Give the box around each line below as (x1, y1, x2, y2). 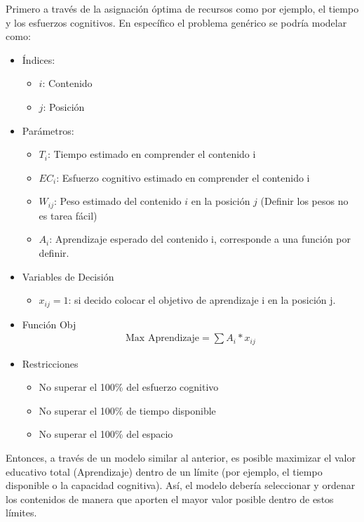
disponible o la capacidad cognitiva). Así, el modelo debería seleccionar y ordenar (6, 478, 356, 493)
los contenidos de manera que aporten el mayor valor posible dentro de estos (6, 491, 334, 506)
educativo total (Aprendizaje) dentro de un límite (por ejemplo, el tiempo (6, 464, 323, 479)
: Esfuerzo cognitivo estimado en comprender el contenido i (56, 170, 310, 185)
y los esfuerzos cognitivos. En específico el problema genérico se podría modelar (6, 15, 347, 29)
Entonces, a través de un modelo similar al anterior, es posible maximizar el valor (6, 450, 356, 465)
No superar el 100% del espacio (39, 427, 173, 441)
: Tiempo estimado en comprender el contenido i (47, 147, 256, 161)
